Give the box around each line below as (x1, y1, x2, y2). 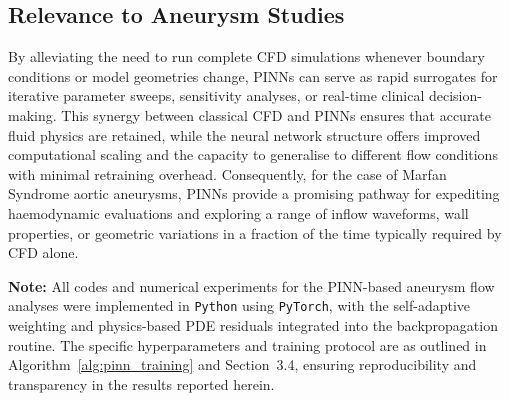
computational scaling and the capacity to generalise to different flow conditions (8, 144, 498, 165)
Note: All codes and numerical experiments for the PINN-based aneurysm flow (8, 275, 495, 296)
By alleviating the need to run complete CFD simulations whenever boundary (8, 46, 485, 67)
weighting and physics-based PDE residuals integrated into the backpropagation (8, 314, 498, 335)
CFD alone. (8, 242, 79, 263)
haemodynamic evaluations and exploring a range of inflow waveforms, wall (8, 202, 469, 223)
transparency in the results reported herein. (8, 373, 275, 394)
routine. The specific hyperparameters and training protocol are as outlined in (8, 334, 487, 355)
